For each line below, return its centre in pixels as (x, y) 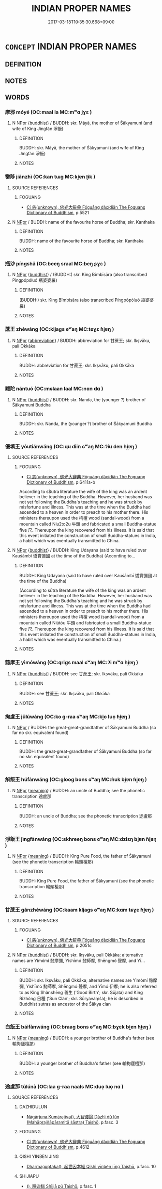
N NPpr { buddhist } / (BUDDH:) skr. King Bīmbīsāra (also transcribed (80, 274)
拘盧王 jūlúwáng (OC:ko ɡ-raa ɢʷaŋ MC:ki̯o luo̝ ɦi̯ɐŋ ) (68, 717)
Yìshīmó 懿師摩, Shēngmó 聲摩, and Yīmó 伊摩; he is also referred (91, 986)
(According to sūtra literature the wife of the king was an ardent (82, 590)
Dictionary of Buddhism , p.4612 (58, 1147)
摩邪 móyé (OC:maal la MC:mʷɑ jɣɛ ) (48, 112)
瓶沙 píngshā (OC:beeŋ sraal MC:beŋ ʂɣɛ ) (56, 263)
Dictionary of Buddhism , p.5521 (58, 212)
